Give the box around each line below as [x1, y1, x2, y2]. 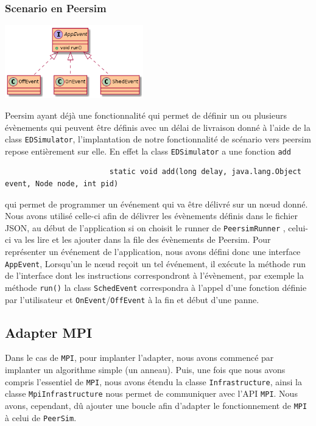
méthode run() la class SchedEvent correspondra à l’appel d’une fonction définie [5, 281, 307, 293]
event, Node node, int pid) [5, 180, 119, 189]
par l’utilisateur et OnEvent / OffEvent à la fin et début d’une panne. [5, 293, 259, 306]
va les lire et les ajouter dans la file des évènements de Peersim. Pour [13, 233, 271, 246]
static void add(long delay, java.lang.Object [109, 167, 301, 176]
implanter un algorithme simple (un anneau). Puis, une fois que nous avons [5, 363, 286, 376]
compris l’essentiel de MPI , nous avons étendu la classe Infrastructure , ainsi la [5, 375, 302, 388]
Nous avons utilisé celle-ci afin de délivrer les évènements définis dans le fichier [5, 209, 298, 222]
